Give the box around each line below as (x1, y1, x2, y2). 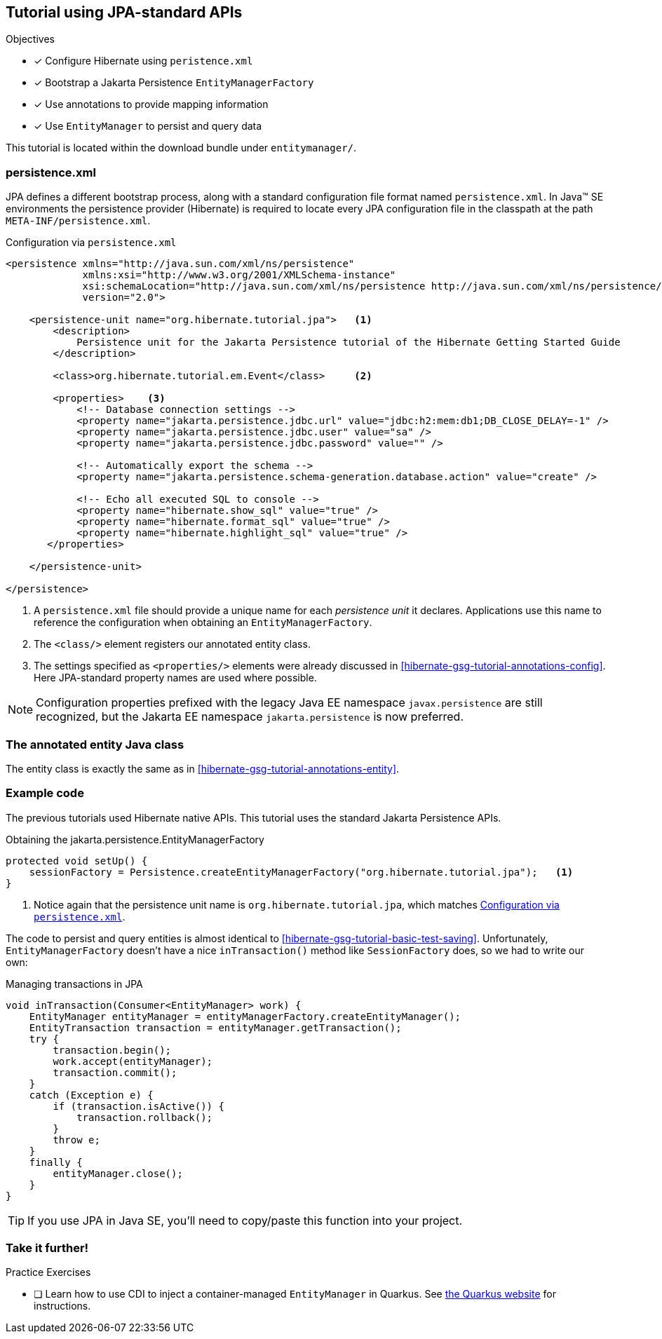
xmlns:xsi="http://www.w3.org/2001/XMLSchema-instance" (82, 269, 396, 281)
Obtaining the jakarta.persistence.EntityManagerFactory (6, 833, 264, 845)
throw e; (53, 1134, 100, 1146)
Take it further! (6, 1241, 89, 1256)
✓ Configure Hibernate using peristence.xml (34, 55, 253, 67)
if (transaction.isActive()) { (53, 1100, 224, 1112)
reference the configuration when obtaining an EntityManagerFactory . (34, 616, 372, 629)
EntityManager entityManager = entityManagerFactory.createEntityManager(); (29, 1010, 461, 1022)
